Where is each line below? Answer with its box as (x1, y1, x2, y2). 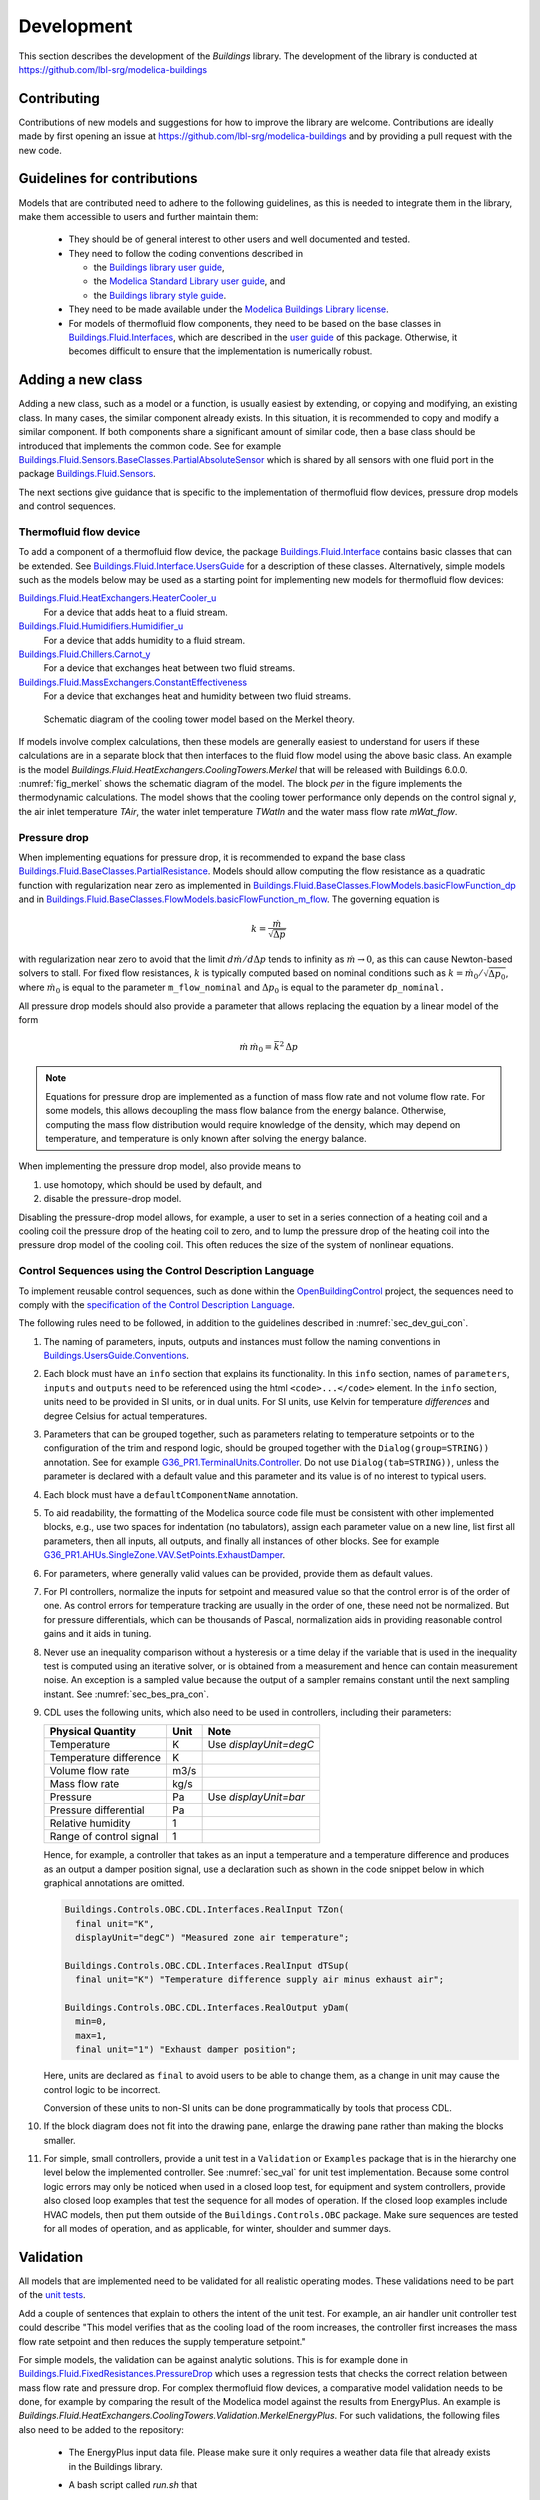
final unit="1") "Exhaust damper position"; (75, 2044, 297, 2055)
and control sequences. (18, 500, 117, 512)
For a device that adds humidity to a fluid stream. (43, 634, 246, 646)
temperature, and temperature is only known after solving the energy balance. (45, 1133, 367, 1145)
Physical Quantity (49, 1725, 137, 1739)
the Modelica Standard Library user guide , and (93, 275, 286, 287)
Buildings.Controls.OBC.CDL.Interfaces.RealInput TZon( (64, 1904, 345, 1915)
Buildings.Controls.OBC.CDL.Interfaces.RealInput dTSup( (64, 1960, 350, 1971)
